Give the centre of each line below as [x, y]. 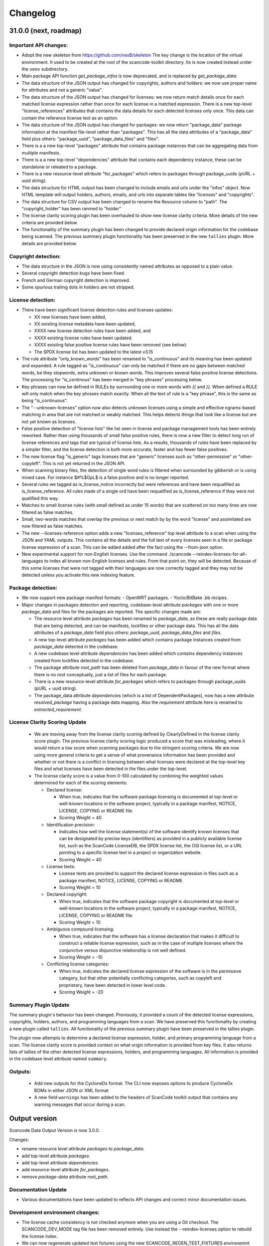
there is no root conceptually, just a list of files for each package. [101, 674]
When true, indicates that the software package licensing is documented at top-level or [148, 797]
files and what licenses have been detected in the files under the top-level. [111, 769]
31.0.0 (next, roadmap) [45, 31]
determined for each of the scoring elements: [81, 783]
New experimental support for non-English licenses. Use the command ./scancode [107, 554]
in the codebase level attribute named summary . [59, 1059]
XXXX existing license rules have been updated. [83, 338]
